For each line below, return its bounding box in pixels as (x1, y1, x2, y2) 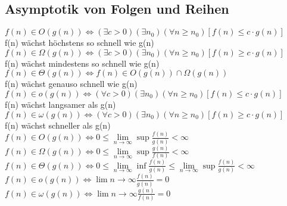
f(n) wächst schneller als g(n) (5, 118, 111, 131)
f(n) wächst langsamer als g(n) (5, 98, 116, 110)
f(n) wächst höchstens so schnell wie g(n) (5, 36, 154, 49)
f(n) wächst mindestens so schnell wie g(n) (5, 57, 160, 69)
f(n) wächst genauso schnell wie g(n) (5, 77, 138, 90)
